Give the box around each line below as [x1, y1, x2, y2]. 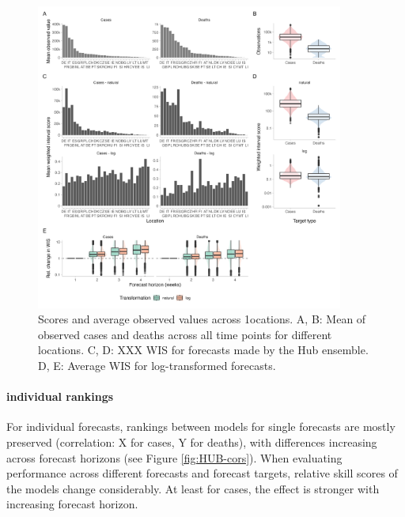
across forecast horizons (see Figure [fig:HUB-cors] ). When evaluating [6, 449, 343, 466]
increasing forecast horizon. [6, 496, 138, 512]
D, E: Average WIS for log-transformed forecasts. [38, 357, 276, 373]
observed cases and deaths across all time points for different [38, 326, 332, 342]
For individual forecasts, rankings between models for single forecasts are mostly [6, 418, 396, 435]
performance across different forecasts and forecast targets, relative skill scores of [6, 465, 398, 481]
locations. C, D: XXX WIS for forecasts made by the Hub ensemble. [38, 342, 369, 358]
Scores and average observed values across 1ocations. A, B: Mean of [38, 311, 366, 327]
